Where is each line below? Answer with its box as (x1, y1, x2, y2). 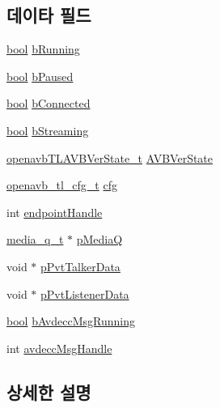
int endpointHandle (6, 203, 103, 220)
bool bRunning (6, 40, 80, 57)
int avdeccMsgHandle (6, 339, 112, 356)
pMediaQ (76, 231, 123, 248)
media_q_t (6, 231, 64, 248)
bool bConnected (6, 95, 91, 112)
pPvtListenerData (40, 285, 129, 302)
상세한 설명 (6, 379, 91, 404)
